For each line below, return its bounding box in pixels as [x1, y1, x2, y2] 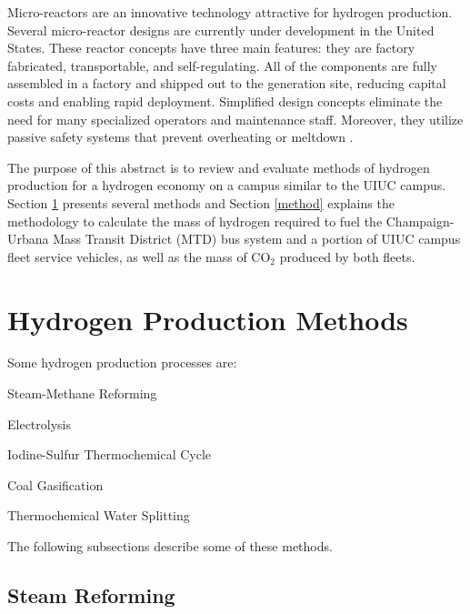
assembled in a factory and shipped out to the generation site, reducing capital [7, 74, 446, 93]
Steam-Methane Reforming [7, 384, 157, 403]
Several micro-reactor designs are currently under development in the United [7, 20, 435, 39]
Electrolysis [7, 414, 71, 433]
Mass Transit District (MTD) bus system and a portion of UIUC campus [53, 229, 461, 248]
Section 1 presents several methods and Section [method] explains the [7, 193, 395, 212]
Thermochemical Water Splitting [7, 506, 190, 525]
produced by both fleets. [279, 247, 415, 266]
